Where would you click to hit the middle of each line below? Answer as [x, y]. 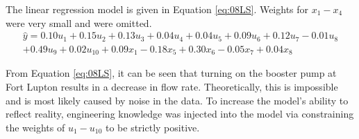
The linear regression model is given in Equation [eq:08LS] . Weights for [157, 9]
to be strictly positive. [152, 127]
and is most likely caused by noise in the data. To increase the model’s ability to [177, 100]
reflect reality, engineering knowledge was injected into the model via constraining [180, 114]
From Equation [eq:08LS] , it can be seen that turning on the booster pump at [171, 73]
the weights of [35, 127]
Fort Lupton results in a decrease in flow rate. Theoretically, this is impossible [172, 86]
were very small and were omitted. [79, 22]
